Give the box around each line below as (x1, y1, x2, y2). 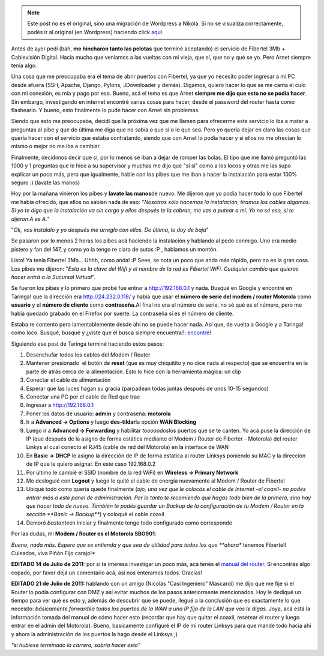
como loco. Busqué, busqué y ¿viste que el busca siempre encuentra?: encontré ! (11, 329, 211, 336)
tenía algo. (11, 62, 37, 69)
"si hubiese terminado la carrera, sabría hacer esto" (11, 641, 141, 648)
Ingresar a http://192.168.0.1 (26, 402, 94, 409)
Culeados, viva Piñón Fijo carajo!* (11, 550, 95, 557)
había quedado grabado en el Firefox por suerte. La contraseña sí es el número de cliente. (11, 310, 234, 317)
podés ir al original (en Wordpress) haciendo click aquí (27, 28, 162, 35)
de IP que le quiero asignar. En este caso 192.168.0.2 (26, 460, 156, 468)
